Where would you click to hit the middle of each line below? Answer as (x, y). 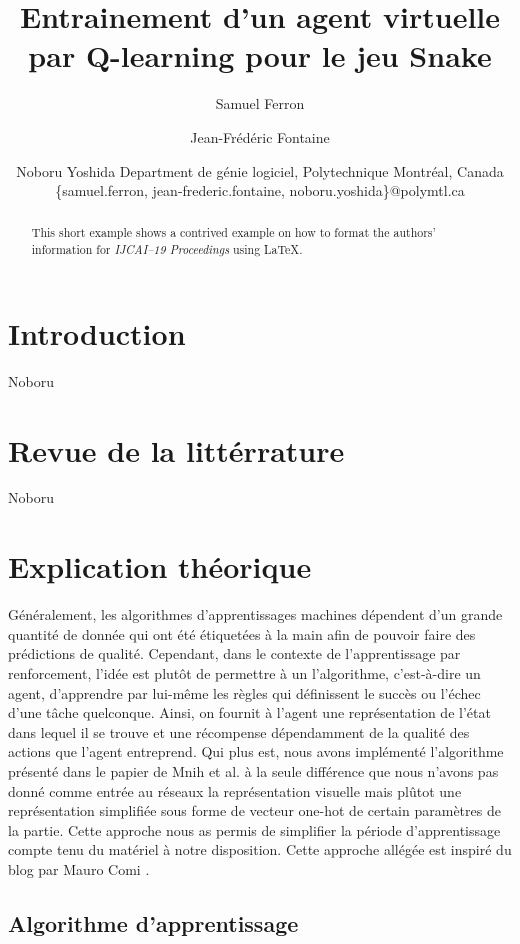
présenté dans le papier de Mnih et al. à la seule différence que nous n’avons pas (253, 770)
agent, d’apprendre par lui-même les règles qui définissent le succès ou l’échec (244, 692)
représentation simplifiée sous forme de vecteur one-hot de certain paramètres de (254, 810)
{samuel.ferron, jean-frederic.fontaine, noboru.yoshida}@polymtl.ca (260, 190)
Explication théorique (160, 566)
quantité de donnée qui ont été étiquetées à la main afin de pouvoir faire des (242, 633)
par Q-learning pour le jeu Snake (260, 55)
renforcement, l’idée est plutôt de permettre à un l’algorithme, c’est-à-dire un (244, 672)
